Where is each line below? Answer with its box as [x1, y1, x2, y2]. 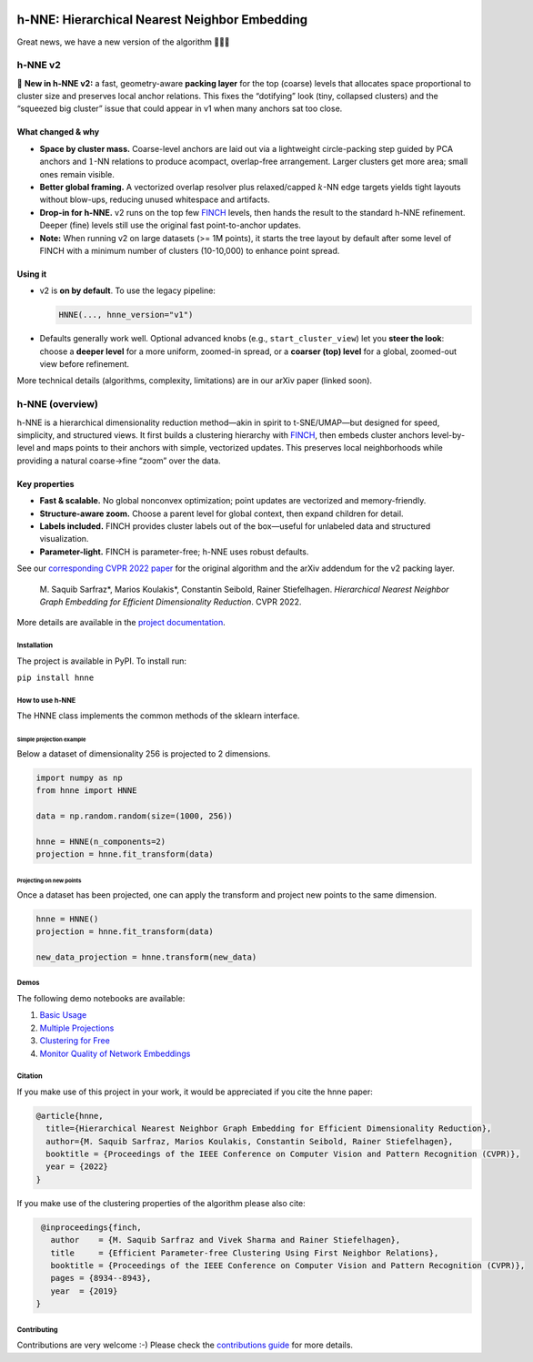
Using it [16, 269, 47, 280]
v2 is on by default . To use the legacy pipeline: [39, 285, 216, 296]
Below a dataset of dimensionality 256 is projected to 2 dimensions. [16, 747, 271, 759]
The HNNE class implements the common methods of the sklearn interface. [16, 710, 300, 721]
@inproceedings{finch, [41, 1222, 143, 1233]
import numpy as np [35, 772, 123, 783]
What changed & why [16, 127, 100, 137]
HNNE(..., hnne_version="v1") [58, 310, 194, 320]
